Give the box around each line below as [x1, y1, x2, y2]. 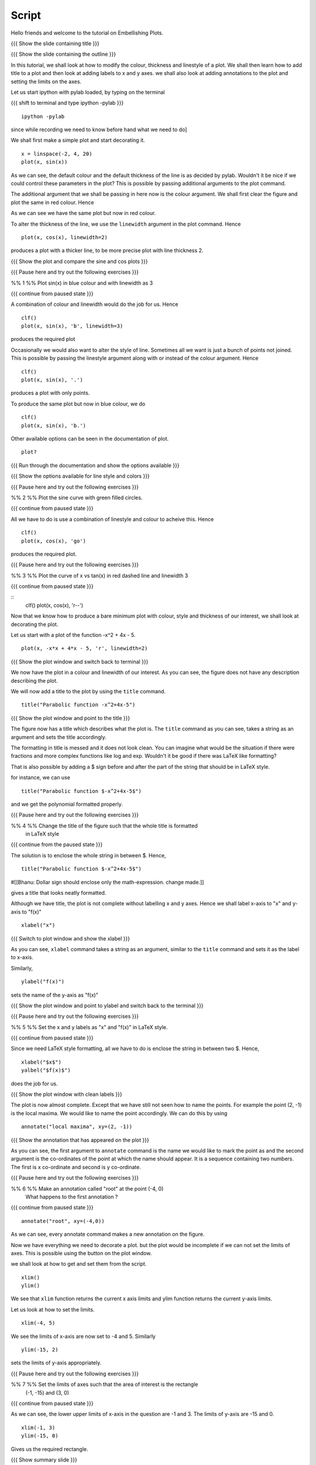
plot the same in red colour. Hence [11, 199, 94, 206]
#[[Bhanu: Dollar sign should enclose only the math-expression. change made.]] [11, 878, 204, 885]
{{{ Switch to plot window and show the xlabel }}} [11, 935, 130, 942]
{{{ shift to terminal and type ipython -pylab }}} [11, 100, 124, 107]
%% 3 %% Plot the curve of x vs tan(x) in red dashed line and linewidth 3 [11, 572, 188, 579]
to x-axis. [11, 954, 33, 961]
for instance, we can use [11, 774, 70, 781]
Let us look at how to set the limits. [11, 1306, 95, 1313]
